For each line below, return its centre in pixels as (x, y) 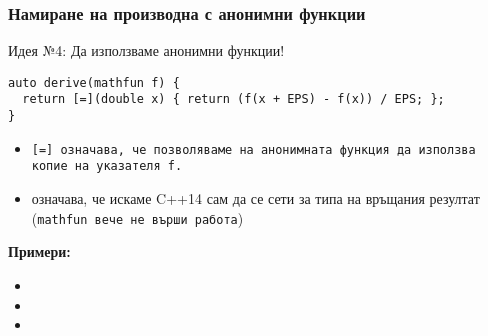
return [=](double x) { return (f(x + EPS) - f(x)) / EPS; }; (233, 99)
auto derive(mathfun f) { (94, 82)
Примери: (39, 251)
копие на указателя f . (107, 166)
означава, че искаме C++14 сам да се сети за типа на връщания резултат (255, 198)
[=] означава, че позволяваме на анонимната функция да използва (253, 149)
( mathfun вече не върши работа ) (137, 217)
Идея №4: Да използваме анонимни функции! (146, 50)
